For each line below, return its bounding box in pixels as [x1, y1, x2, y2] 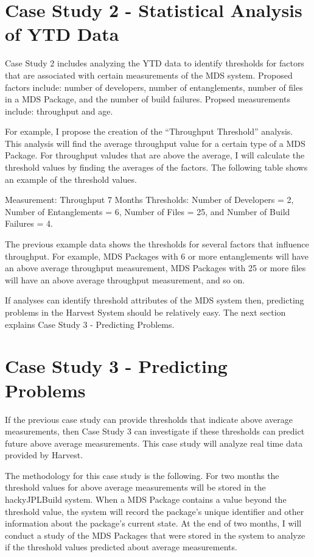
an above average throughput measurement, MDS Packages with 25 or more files [5, 261, 306, 274]
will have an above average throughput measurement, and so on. [5, 273, 245, 286]
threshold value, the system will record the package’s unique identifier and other [5, 505, 304, 517]
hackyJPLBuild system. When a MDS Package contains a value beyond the [5, 493, 287, 506]
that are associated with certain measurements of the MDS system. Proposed [5, 68, 293, 81]
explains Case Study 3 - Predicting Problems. [5, 318, 175, 330]
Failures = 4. [5, 217, 53, 230]
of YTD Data [5, 21, 119, 46]
